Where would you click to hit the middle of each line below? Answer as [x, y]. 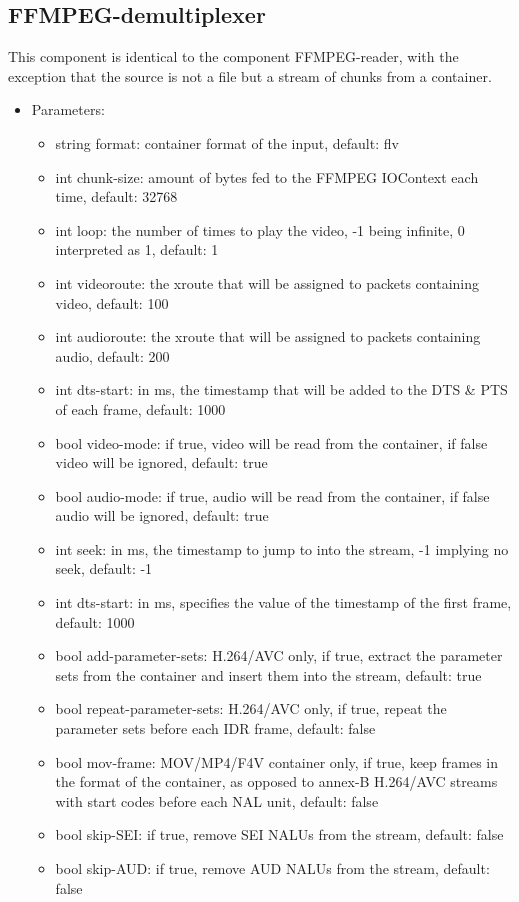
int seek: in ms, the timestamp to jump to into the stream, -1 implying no [282, 548]
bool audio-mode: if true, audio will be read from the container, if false [272, 495]
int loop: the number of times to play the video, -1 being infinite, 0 [260, 229]
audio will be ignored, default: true [162, 515]
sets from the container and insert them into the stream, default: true [268, 674]
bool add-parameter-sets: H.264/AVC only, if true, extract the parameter [279, 655]
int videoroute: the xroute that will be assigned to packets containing [267, 282]
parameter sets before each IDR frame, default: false [215, 728]
